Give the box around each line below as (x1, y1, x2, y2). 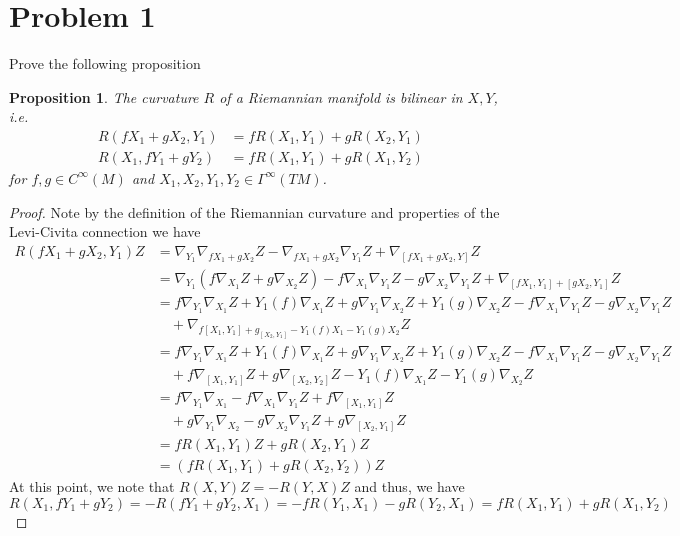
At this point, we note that (9, 475, 175, 496)
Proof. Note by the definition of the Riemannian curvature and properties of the (9, 201, 500, 222)
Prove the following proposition (9, 53, 201, 74)
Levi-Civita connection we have (9, 221, 201, 242)
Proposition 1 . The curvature (9, 86, 199, 107)
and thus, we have (354, 475, 465, 496)
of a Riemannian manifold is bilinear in (219, 86, 463, 107)
